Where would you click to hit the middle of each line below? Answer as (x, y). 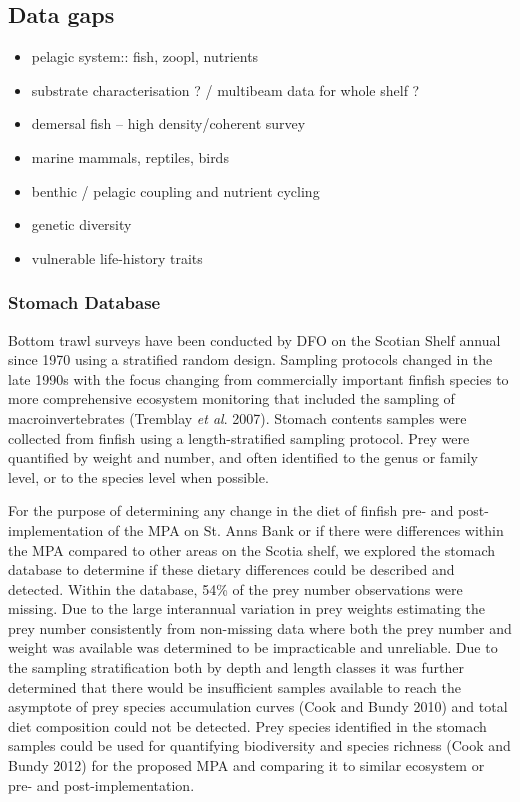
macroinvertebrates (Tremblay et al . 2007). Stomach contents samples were (237, 417)
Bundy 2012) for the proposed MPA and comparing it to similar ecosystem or (246, 765)
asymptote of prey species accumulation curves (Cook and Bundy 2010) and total (258, 706)
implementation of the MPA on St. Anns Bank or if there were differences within (256, 529)
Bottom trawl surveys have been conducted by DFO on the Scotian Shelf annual (254, 339)
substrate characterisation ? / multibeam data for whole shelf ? (225, 89)
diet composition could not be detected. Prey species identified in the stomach (247, 725)
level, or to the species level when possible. (138, 476)
